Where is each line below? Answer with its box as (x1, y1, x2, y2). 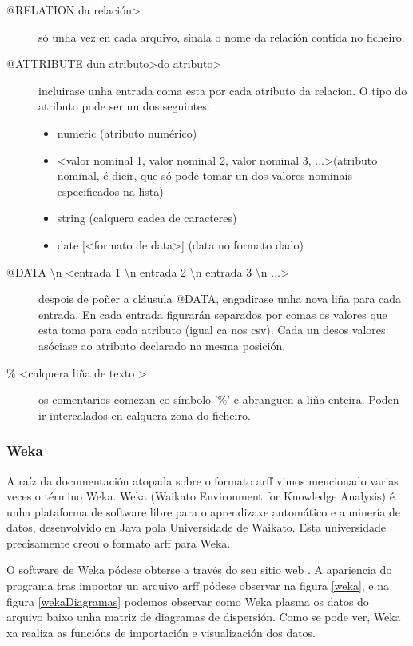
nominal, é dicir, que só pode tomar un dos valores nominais (57, 167, 352, 184)
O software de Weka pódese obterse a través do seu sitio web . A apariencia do (6, 561, 392, 578)
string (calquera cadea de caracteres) (57, 209, 237, 226)
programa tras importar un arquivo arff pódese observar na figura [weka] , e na (6, 577, 389, 594)
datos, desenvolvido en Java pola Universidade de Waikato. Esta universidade (6, 519, 386, 536)
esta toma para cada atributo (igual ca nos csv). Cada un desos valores (38, 321, 386, 338)
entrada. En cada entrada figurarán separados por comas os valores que (38, 305, 387, 322)
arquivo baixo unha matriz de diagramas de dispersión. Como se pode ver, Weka (6, 608, 401, 625)
